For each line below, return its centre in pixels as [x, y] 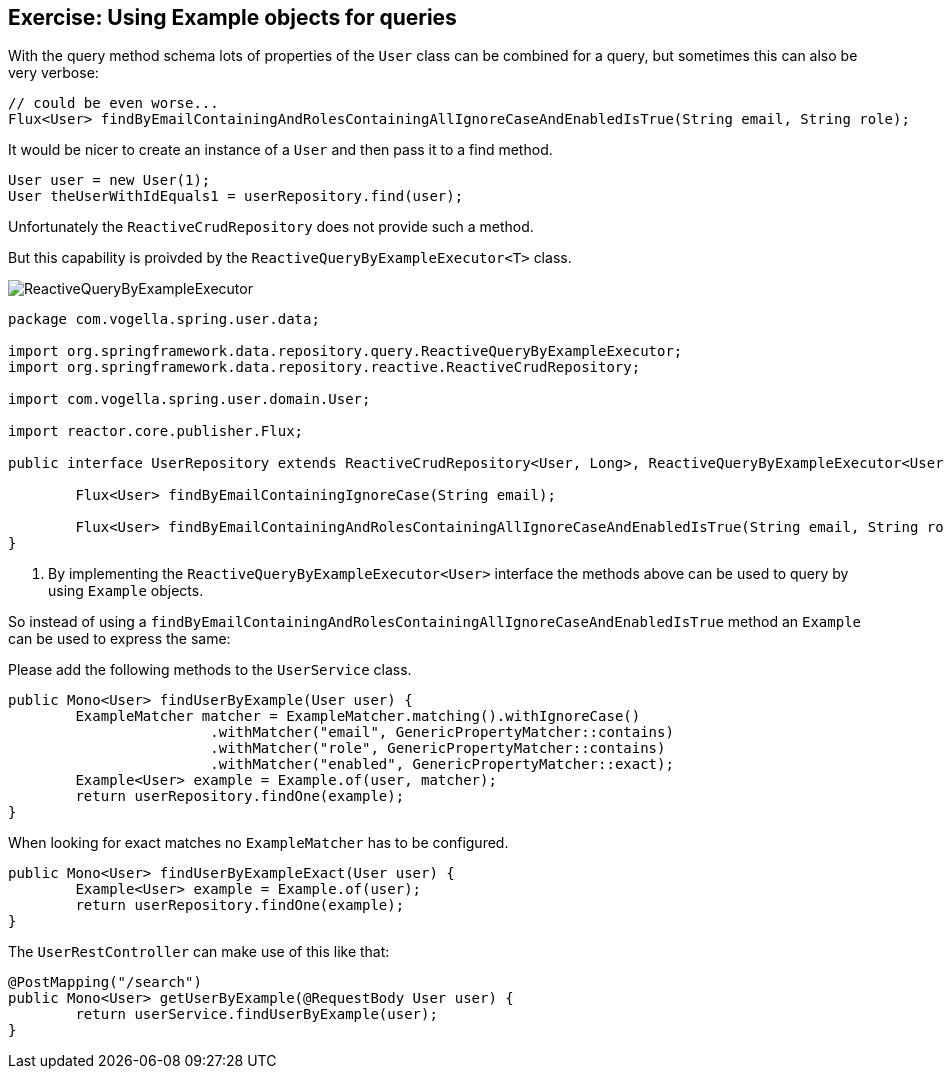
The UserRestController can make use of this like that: [199, 952]
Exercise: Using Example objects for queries [232, 17]
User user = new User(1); [109, 180]
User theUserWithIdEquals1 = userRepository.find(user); [236, 196]
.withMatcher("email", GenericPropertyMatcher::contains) [442, 732]
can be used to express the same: [119, 639]
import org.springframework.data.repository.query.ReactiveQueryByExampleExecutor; [345, 351]
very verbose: [53, 73]
